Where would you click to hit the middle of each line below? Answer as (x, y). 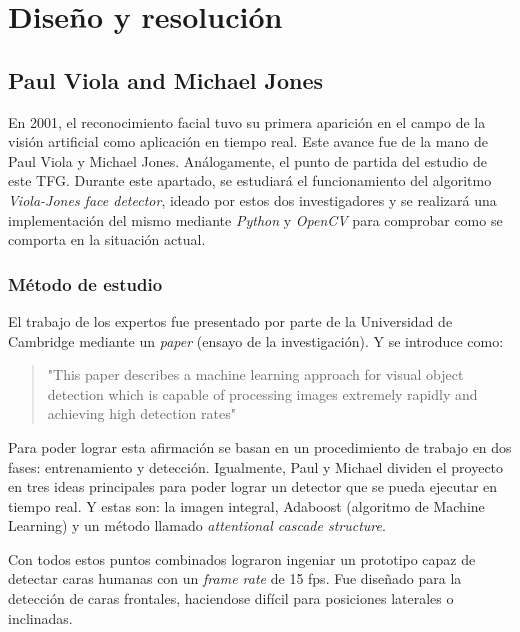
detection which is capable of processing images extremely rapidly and (262, 393)
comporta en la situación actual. (107, 239)
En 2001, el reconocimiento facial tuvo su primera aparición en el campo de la (247, 121)
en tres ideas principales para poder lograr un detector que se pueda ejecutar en (253, 486)
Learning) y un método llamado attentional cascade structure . (197, 525)
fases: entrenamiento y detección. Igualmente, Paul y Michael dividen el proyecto (256, 466)
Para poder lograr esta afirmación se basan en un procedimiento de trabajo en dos (260, 446)
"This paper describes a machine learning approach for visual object (255, 374)
